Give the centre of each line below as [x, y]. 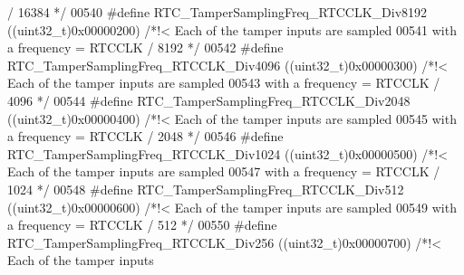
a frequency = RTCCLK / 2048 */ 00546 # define [145, 136]
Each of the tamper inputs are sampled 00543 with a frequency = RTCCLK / [224, 83]
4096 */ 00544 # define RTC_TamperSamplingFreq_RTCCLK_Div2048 [209, 100]
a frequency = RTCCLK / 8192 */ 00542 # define [145, 47]
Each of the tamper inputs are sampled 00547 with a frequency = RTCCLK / [224, 171]
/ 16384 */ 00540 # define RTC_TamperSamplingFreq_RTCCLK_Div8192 [217, 12]
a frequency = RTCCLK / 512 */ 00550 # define [142, 225]
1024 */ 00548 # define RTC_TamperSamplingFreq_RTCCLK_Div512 [206, 189]
